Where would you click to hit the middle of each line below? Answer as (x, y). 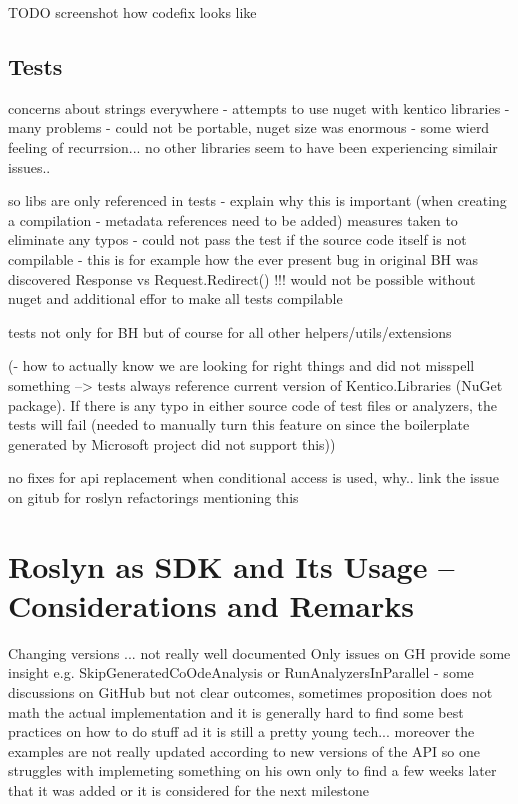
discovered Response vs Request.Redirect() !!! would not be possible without (242, 278)
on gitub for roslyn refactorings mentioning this (153, 496)
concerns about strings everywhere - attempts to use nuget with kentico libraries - (259, 107)
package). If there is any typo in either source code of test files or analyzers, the (252, 404)
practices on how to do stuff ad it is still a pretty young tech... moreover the (241, 731)
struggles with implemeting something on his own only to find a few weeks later (252, 770)
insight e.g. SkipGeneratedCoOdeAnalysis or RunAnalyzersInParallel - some (241, 672)
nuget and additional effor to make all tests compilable (175, 298)
